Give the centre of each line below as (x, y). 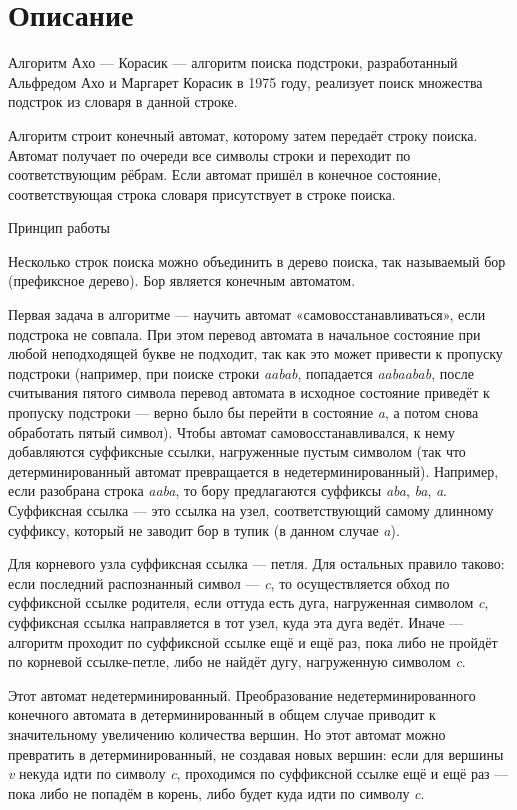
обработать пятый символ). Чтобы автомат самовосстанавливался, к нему (231, 431)
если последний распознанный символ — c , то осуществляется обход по (229, 582)
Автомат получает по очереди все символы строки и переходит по (209, 154)
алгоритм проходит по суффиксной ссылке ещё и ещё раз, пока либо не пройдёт (253, 641)
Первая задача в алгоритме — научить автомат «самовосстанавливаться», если (247, 314)
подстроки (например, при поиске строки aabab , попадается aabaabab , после (241, 372)
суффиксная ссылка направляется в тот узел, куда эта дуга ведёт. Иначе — (236, 621)
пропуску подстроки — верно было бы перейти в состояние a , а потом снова (243, 412)
